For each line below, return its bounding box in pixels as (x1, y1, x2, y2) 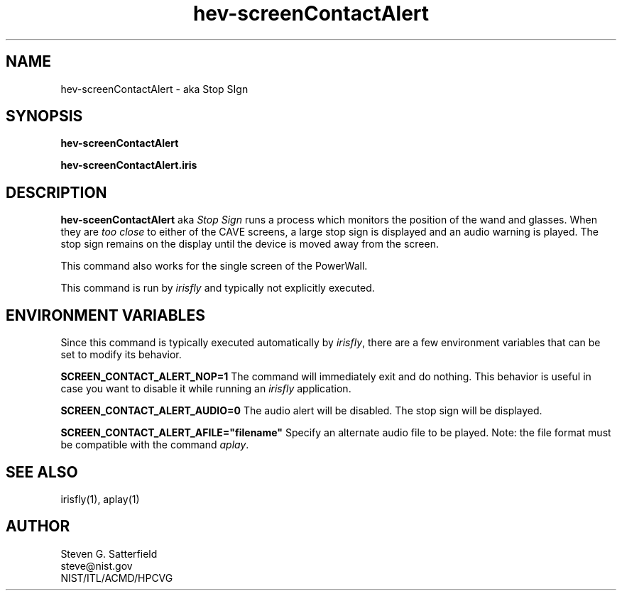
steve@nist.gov (60, 559, 133, 572)
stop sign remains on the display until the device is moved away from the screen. (60, 238, 439, 250)
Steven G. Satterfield (60, 547, 158, 560)
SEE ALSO (6, 463, 78, 481)
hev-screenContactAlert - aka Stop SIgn (60, 82, 249, 95)
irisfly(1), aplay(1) (60, 492, 140, 505)
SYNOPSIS (6, 107, 83, 126)
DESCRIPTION (6, 183, 107, 202)
